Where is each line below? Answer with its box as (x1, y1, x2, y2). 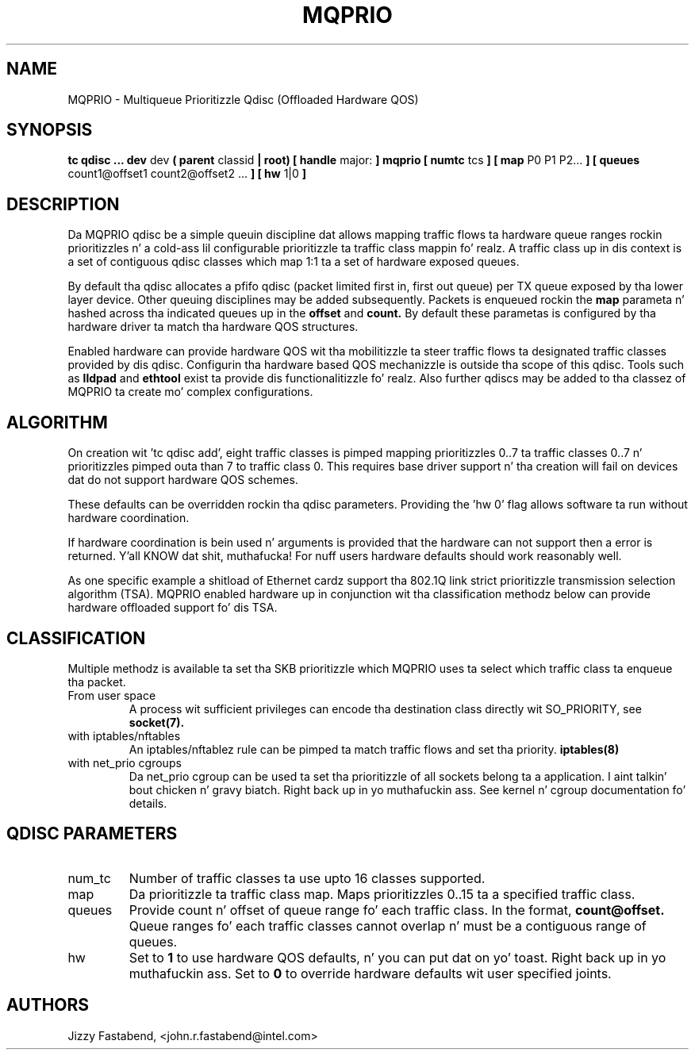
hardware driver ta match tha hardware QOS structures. (67, 320, 359, 334)
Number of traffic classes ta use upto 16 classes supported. (129, 870, 486, 886)
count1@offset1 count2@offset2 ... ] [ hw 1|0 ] (67, 167, 307, 181)
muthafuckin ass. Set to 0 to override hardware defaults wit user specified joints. (129, 965, 612, 981)
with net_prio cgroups (67, 755, 182, 770)
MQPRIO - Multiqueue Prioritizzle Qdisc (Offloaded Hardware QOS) (67, 92, 419, 106)
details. (129, 796, 167, 810)
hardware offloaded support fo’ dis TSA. (67, 601, 278, 615)
